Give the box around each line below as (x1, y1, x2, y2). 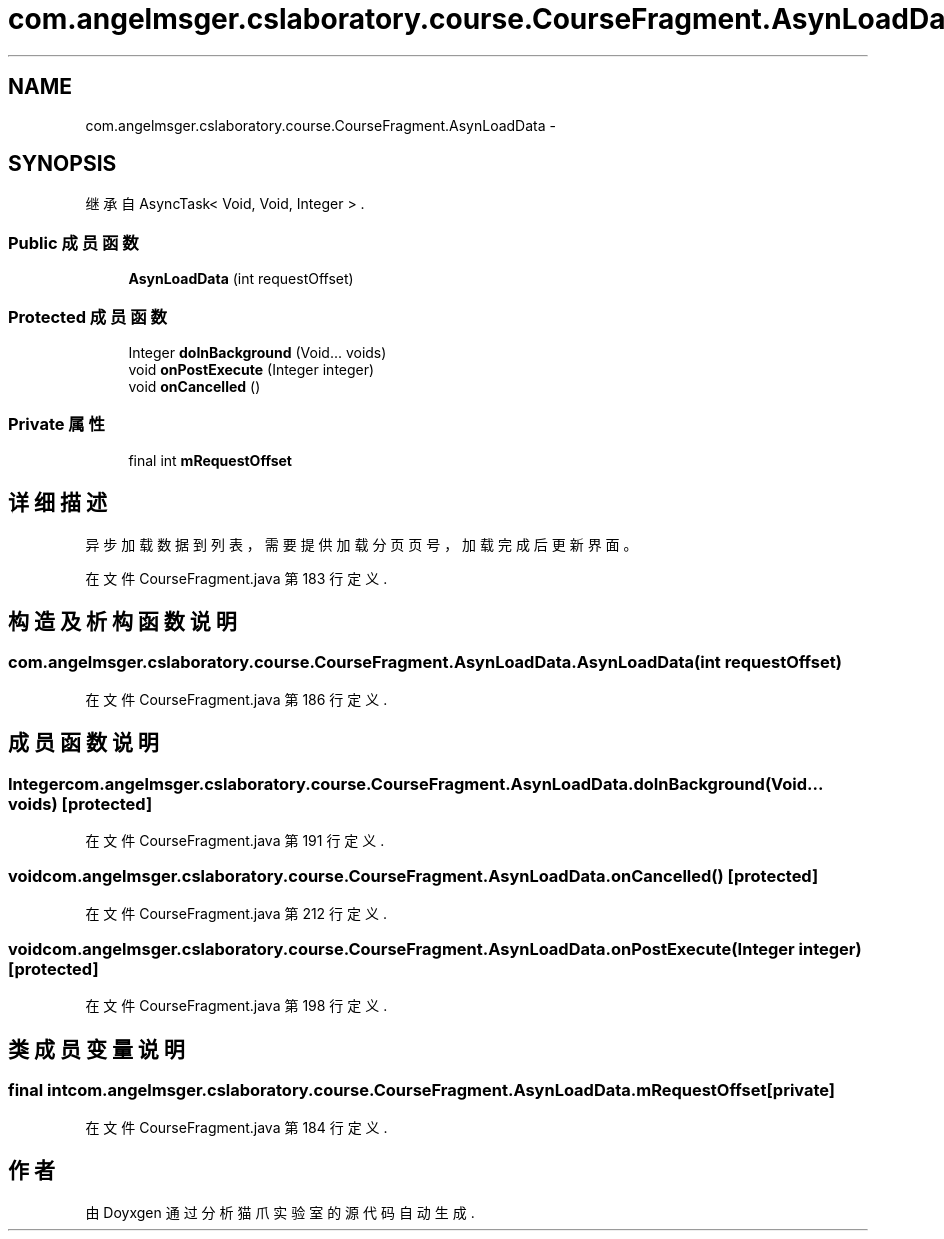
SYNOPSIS (8, 151, 117, 177)
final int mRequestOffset (128, 451, 293, 469)
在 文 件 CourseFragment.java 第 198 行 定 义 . (85, 997, 388, 1015)
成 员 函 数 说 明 (8, 730, 159, 756)
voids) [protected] (8, 793, 153, 814)
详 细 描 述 (8, 490, 107, 516)
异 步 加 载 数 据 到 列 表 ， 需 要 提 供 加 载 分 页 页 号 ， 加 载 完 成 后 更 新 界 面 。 (85, 535, 638, 553)
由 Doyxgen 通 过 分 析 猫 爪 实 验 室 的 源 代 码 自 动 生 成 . (85, 1203, 475, 1221)
